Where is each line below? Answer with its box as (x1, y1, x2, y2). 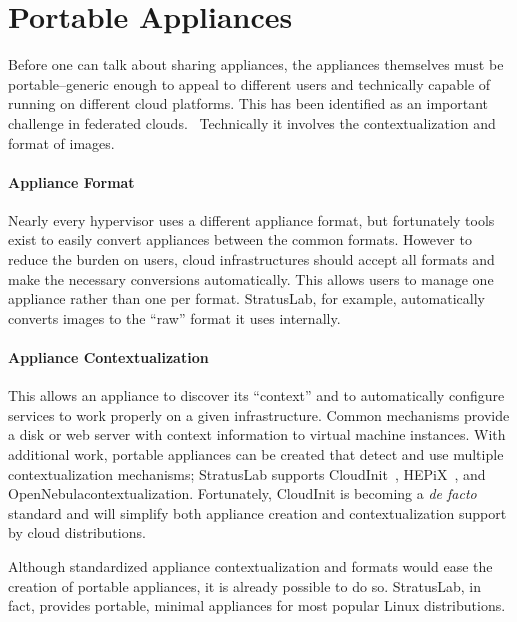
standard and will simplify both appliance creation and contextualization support (8, 502, 507, 523)
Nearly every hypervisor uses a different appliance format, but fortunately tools (8, 209, 495, 230)
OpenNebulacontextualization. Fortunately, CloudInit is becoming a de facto (8, 483, 477, 504)
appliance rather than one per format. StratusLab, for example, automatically (8, 288, 485, 309)
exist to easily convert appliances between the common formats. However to (8, 229, 472, 250)
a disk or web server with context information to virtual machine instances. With (8, 424, 506, 445)
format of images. (8, 132, 115, 153)
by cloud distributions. (8, 522, 146, 543)
